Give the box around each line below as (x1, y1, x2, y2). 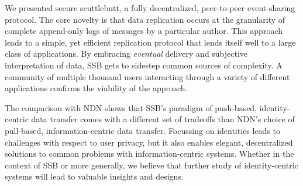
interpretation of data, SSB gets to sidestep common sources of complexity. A (5, 58, 283, 71)
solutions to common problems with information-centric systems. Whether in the (5, 147, 294, 160)
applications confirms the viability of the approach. (5, 82, 188, 94)
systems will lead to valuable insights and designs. (5, 170, 184, 182)
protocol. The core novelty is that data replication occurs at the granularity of (5, 13, 285, 25)
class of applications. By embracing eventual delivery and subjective (5, 47, 248, 60)
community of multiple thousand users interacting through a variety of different (5, 70, 290, 82)
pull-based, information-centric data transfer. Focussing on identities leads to (5, 124, 281, 136)
